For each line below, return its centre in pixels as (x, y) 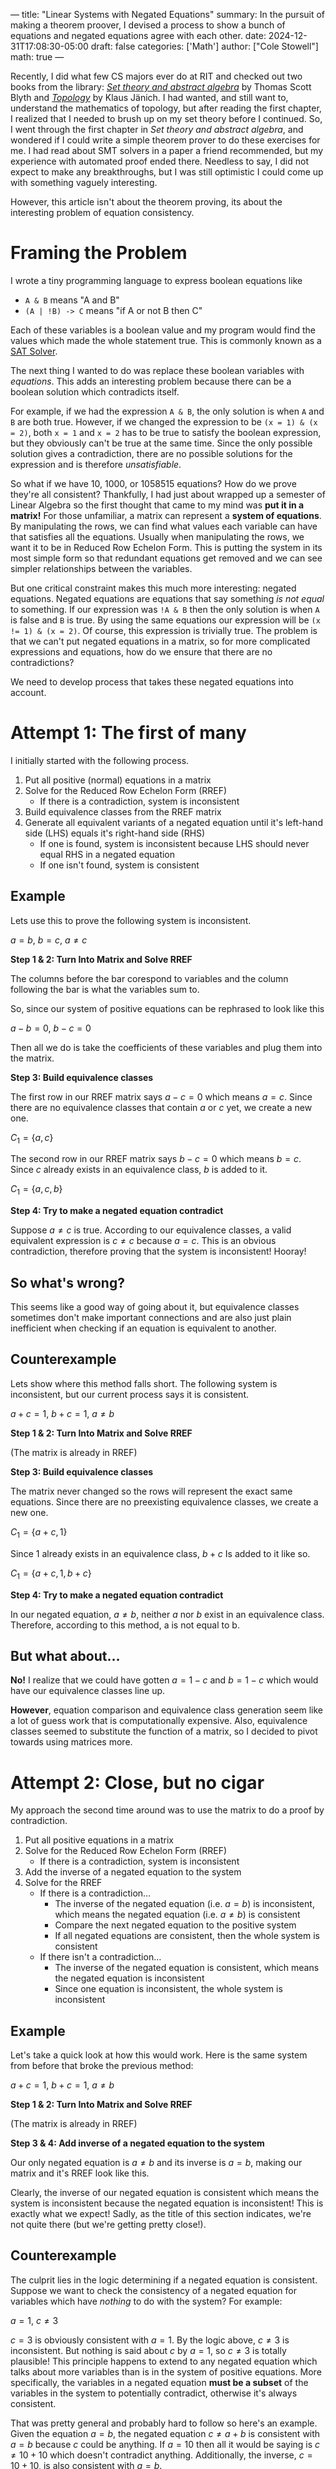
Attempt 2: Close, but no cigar (137, 1782)
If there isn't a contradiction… (100, 1957)
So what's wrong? (67, 1282)
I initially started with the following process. (100, 760)
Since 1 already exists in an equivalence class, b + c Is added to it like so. (160, 1553)
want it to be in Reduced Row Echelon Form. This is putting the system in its (166, 547)
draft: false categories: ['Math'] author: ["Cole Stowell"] (204, 46)
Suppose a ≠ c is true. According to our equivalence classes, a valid (151, 1230)
